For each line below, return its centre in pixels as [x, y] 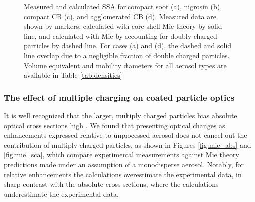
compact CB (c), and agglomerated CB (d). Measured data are [120, 16]
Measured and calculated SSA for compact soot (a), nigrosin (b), [123, 6]
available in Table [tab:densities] [73, 75]
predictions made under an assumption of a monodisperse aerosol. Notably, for [124, 164]
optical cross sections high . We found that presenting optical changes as [115, 125]
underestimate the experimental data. [61, 193]
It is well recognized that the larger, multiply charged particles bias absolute [121, 115]
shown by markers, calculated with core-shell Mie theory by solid [123, 26]
